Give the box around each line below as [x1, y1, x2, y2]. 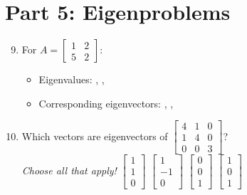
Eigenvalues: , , [38, 72, 105, 87]
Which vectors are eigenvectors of [21, 128, 168, 143]
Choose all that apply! [21, 162, 117, 177]
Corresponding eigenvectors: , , [38, 95, 174, 110]
